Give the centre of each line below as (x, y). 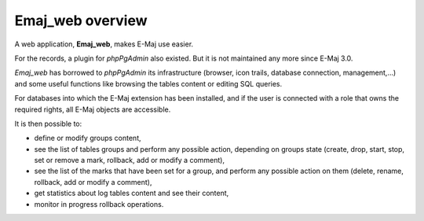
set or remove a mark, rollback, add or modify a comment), (130, 160)
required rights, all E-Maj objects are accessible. (93, 109)
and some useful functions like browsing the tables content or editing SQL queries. (148, 83)
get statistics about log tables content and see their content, (132, 193)
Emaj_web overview (81, 20)
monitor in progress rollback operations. (99, 204)
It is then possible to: (48, 123)
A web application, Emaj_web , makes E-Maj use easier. (104, 44)
